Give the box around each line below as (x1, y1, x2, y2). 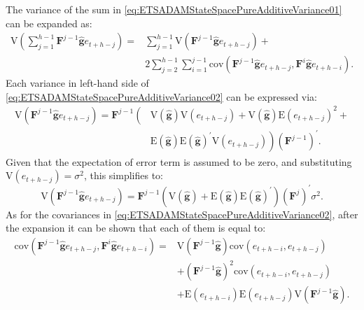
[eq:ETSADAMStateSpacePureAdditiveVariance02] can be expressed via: (6, 89, 318, 104)
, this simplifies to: (84, 168, 164, 183)
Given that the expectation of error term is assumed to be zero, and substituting (6, 154, 352, 169)
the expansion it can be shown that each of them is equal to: (6, 220, 266, 235)
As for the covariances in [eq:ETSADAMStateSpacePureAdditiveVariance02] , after (6, 206, 358, 221)
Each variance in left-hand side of (6, 76, 149, 90)
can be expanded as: (6, 15, 92, 30)
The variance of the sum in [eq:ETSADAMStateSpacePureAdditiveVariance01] (6, 2, 342, 16)
